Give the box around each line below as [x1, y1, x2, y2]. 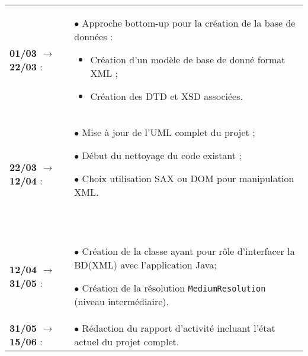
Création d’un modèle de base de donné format [90, 53, 285, 66]
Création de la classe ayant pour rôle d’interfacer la [82, 244, 295, 258]
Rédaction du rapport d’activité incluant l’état [82, 321, 275, 335]
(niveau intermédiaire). [74, 294, 169, 308]
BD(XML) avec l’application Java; [74, 258, 217, 271]
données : [74, 30, 113, 43]
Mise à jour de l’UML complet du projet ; [82, 125, 255, 139]
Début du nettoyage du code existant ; [82, 148, 242, 162]
